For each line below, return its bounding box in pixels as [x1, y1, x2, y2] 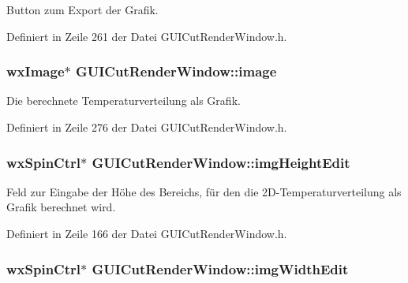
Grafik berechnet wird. [6, 199, 116, 215]
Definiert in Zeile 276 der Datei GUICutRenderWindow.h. [6, 119, 287, 135]
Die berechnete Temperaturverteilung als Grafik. [6, 92, 241, 109]
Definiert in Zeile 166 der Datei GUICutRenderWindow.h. [6, 225, 287, 241]
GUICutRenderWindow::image [75, 61, 277, 81]
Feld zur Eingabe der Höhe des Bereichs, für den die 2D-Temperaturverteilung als [6, 183, 402, 199]
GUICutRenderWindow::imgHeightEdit [92, 152, 350, 172]
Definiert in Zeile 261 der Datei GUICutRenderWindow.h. [6, 28, 287, 44]
